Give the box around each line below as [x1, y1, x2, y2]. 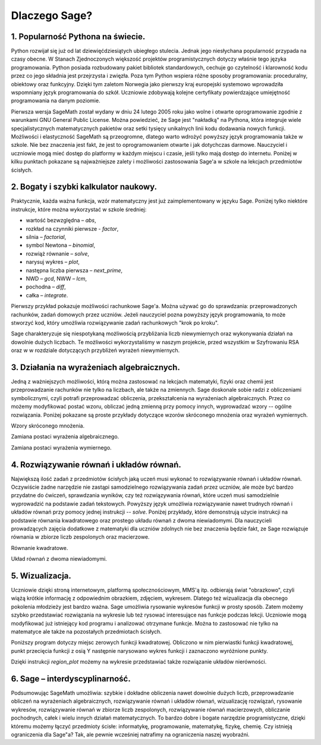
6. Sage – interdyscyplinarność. [11, 674, 131, 684]
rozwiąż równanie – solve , [26, 250, 89, 257]
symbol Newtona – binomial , [26, 241, 95, 249]
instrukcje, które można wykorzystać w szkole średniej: [11, 206, 147, 213]
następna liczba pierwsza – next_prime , [26, 266, 123, 274]
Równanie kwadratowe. [11, 544, 68, 551]
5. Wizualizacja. [11, 571, 71, 581]
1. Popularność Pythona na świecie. [11, 32, 146, 42]
